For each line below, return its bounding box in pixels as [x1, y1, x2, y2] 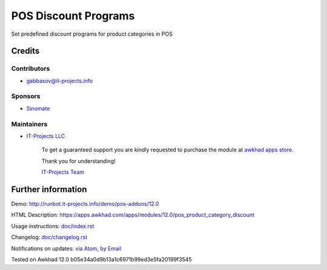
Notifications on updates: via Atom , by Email [11, 245, 122, 252]
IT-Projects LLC [26, 132, 65, 139]
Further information [11, 184, 87, 194]
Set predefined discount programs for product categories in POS [11, 30, 173, 38]
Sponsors [11, 92, 41, 100]
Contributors [11, 64, 50, 73]
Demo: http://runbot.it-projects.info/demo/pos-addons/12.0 [11, 200, 159, 208]
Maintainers [11, 120, 48, 128]
